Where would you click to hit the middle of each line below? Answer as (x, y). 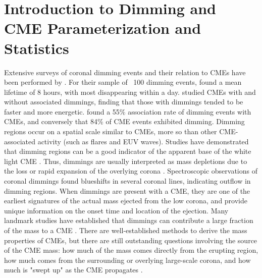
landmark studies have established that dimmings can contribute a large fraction (129, 220)
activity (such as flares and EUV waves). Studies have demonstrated (143, 141)
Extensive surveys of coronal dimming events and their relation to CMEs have (125, 72)
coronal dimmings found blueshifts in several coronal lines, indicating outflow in (127, 181)
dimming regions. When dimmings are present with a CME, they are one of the (127, 190)
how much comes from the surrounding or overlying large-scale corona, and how (127, 260)
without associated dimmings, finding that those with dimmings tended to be (124, 102)
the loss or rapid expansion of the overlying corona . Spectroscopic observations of (131, 171)
